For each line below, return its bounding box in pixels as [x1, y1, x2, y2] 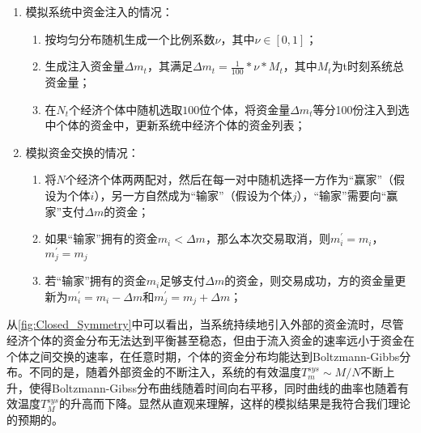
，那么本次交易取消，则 [205, 230, 330, 247]
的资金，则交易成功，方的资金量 [224, 272, 395, 289]
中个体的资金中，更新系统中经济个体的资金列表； [45, 117, 306, 134]
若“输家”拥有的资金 [45, 272, 147, 289]
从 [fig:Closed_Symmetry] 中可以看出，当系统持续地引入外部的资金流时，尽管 [6, 316, 404, 333]
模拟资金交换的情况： [25, 143, 139, 160]
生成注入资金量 [45, 57, 125, 74]
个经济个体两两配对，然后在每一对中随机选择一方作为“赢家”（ [65, 171, 394, 188]
